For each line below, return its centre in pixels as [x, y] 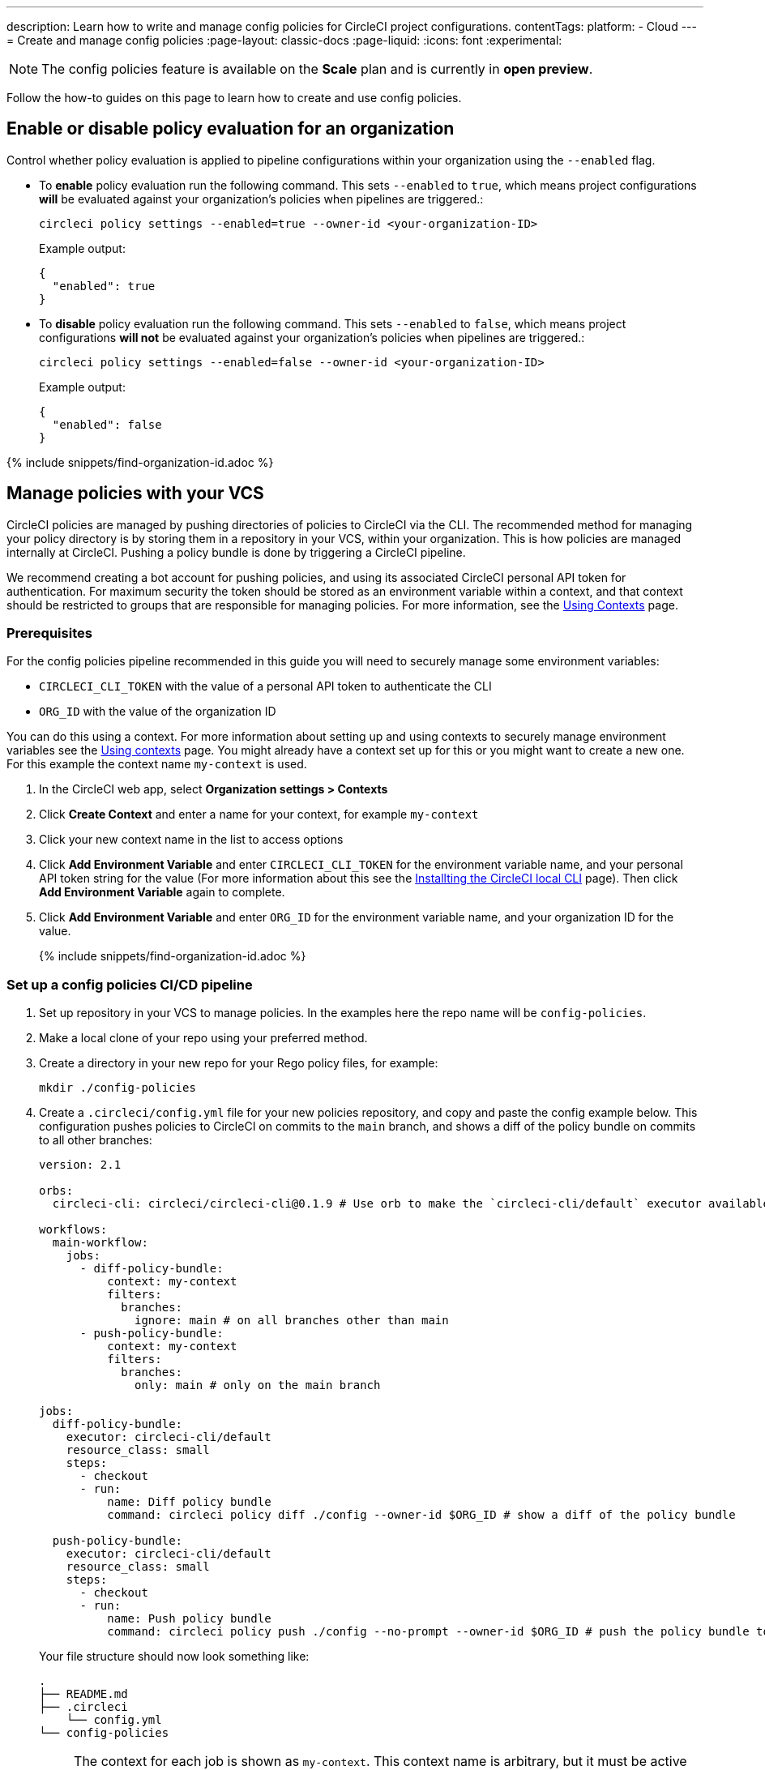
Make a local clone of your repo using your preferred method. [203, 1038]
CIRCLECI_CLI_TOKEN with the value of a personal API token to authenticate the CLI [265, 686]
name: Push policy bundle [189, 1619]
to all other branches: [96, 1140]
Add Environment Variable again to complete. [162, 892]
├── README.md [83, 1694]
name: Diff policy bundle [189, 1502]
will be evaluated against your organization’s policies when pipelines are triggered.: [261, 199]
